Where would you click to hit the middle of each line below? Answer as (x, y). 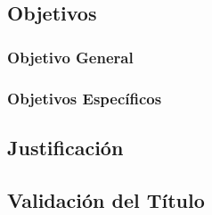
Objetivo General (70, 57)
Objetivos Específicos (85, 98)
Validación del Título (106, 199)
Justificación (65, 147)
